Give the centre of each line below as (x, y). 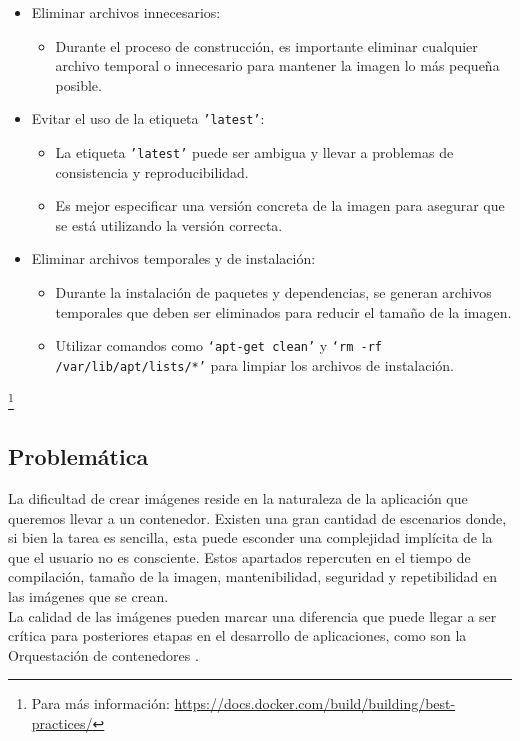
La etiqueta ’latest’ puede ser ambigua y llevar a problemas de (254, 152)
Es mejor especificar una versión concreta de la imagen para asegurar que (280, 205)
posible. (78, 84)
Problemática (78, 456)
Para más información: (100, 703)
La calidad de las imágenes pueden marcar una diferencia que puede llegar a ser (252, 615)
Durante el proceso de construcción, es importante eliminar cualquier (266, 45)
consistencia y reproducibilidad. (152, 171)
